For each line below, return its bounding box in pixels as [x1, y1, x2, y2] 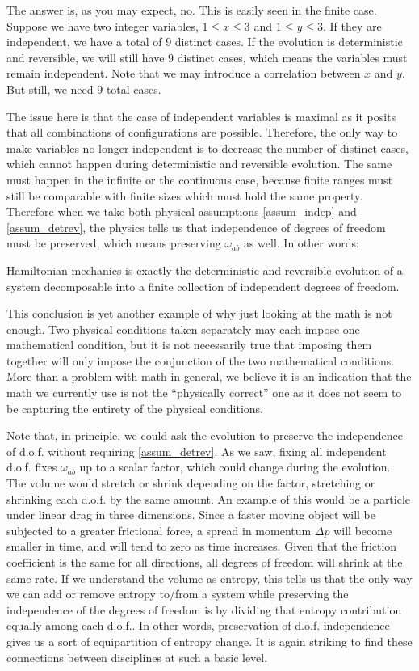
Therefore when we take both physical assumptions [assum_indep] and [6, 203, 357, 220]
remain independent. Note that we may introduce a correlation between [6, 65, 361, 82]
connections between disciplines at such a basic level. [6, 648, 268, 665]
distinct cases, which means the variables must [177, 49, 408, 65]
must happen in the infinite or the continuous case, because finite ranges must [6, 171, 393, 188]
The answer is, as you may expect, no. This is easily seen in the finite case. [6, 2, 377, 18]
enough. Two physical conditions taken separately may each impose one [6, 320, 360, 337]
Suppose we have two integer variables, [6, 17, 199, 34]
